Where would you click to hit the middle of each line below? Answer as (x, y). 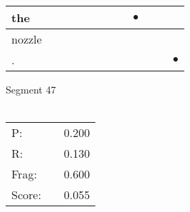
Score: (26, 195)
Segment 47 (31, 89)
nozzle (27, 39)
